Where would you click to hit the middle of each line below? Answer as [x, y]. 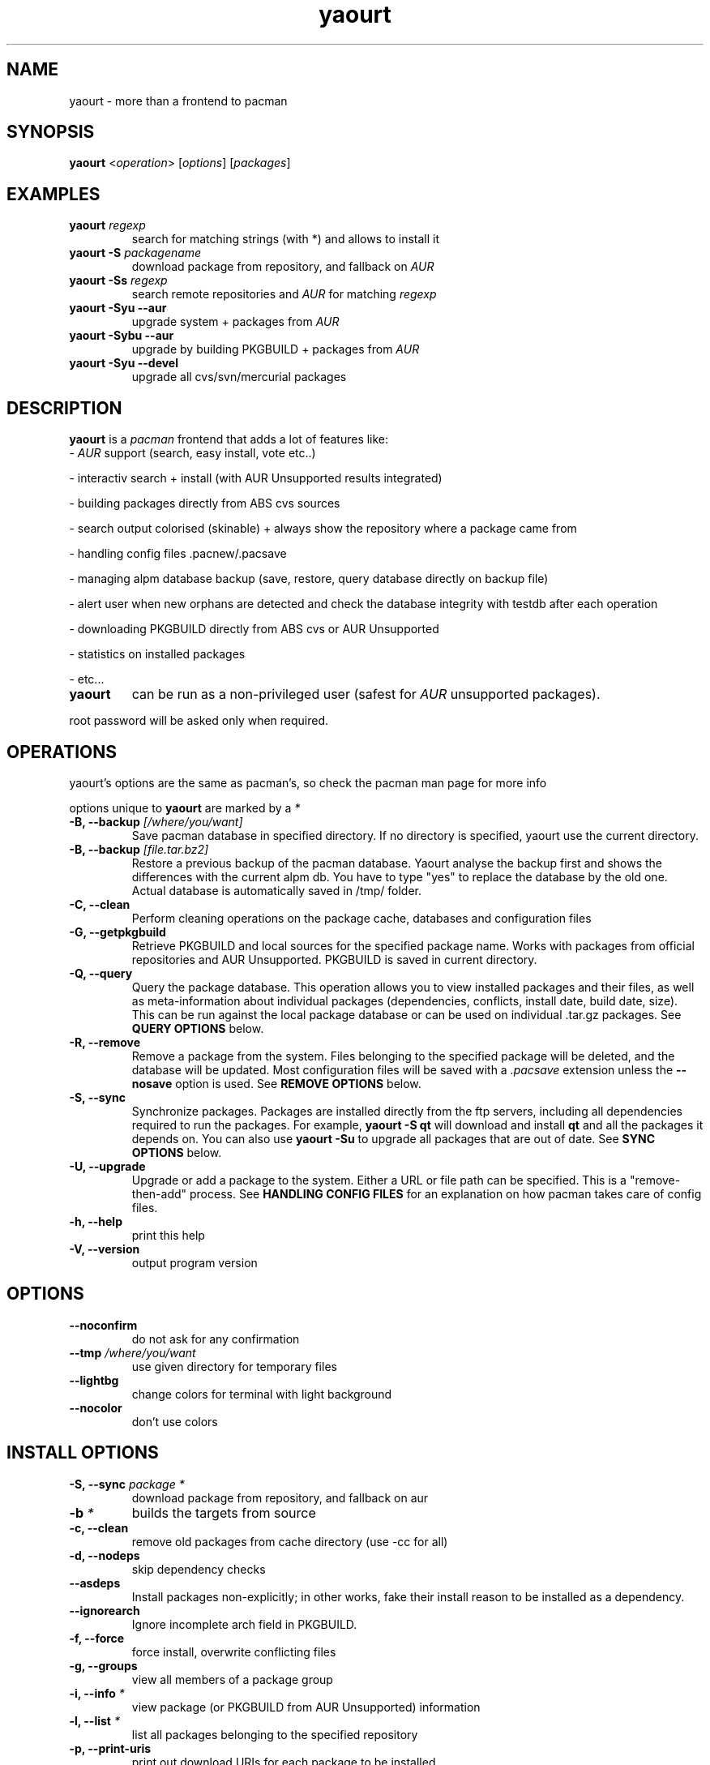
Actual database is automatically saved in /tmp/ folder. [277, 890]
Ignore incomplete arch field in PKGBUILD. [244, 1624]
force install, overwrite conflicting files [234, 1651]
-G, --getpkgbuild [118, 932]
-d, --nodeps [105, 1555]
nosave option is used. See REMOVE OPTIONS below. [276, 1083]
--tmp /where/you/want [133, 1352]
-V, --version [105, 1249]
